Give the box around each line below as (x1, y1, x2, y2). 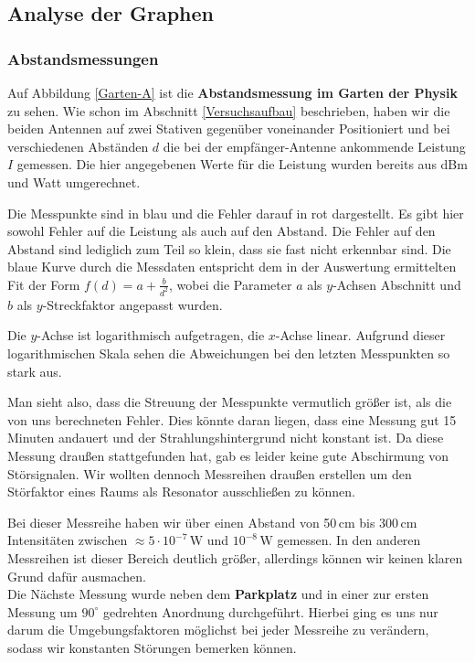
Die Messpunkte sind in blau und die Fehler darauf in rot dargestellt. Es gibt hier (7, 203, 464, 222)
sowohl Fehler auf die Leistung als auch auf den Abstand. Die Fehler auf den (7, 221, 436, 241)
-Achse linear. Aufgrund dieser (275, 326, 446, 345)
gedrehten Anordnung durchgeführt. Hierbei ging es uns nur (102, 602, 438, 621)
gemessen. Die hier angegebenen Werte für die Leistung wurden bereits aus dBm (16, 155, 468, 174)
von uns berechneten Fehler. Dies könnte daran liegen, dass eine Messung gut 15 (7, 410, 457, 429)
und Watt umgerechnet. (7, 172, 141, 191)
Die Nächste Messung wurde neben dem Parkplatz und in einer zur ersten (7, 584, 429, 604)
